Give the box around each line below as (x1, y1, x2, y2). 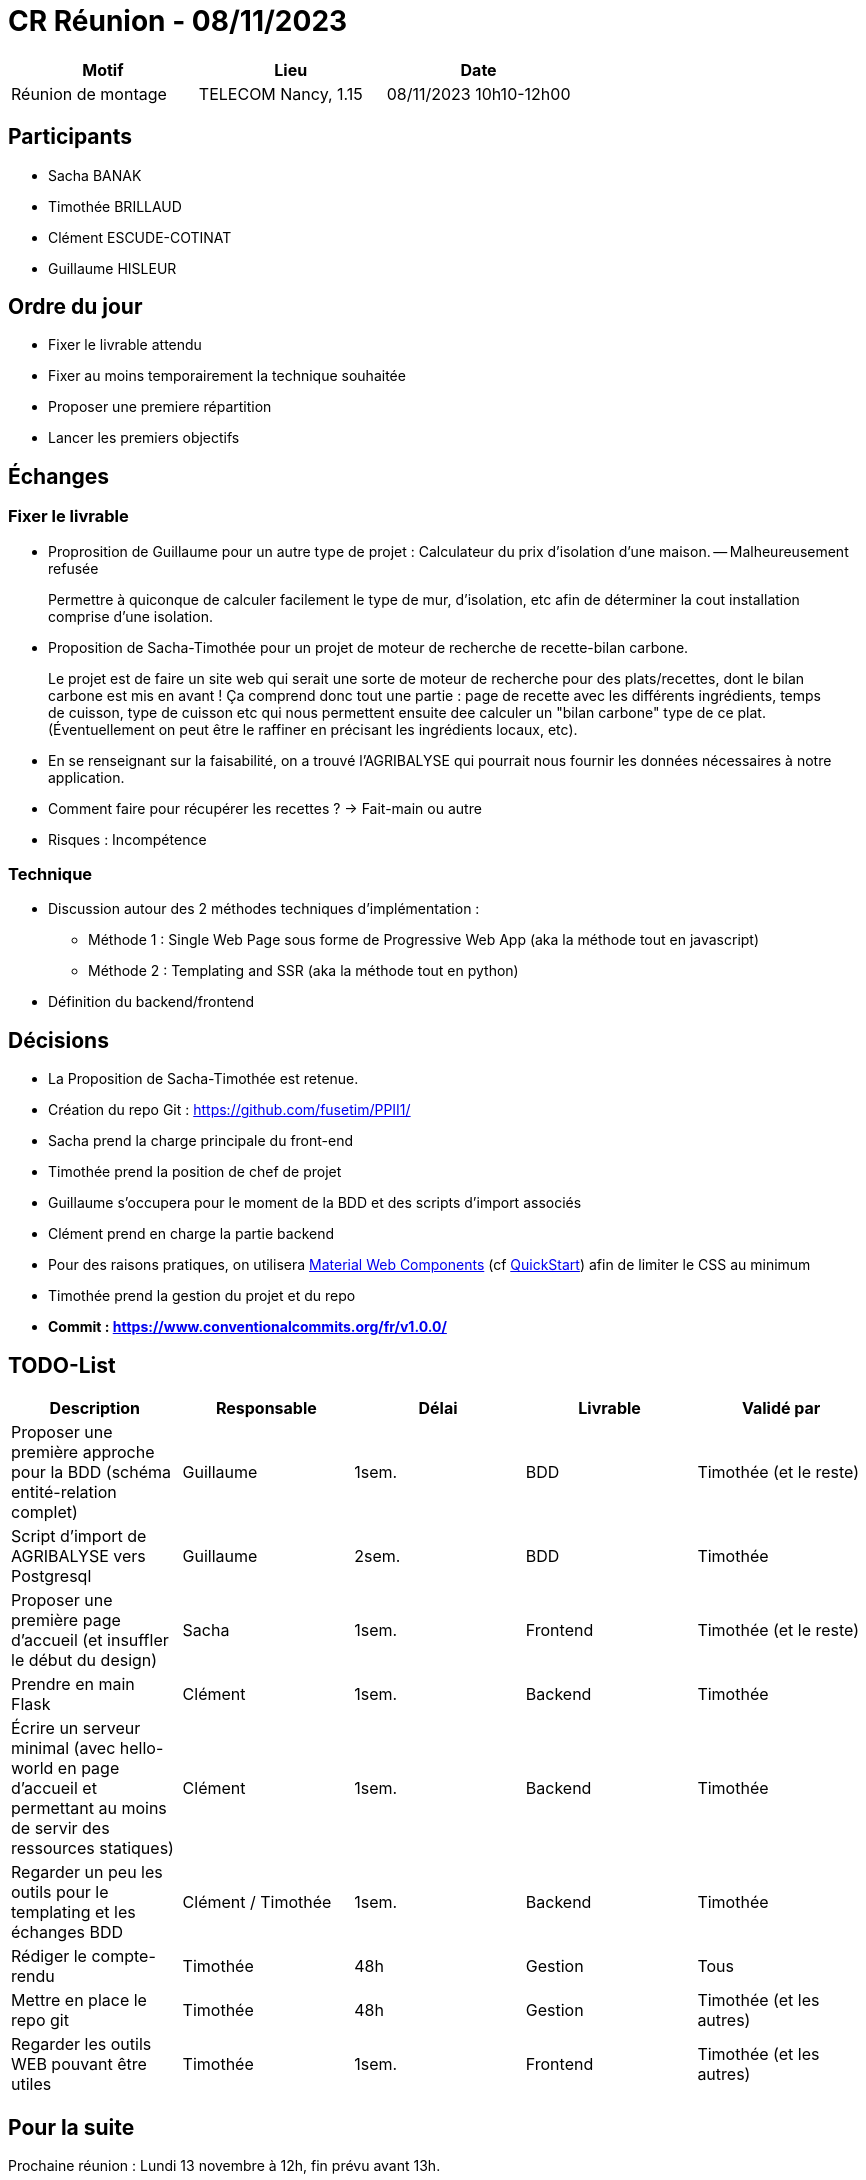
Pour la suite (8, 2114, 135, 2140)
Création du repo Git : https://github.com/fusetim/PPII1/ (48, 1101, 411, 1119)
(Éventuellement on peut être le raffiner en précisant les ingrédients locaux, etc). (48, 720, 578, 738)
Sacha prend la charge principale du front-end (48, 1132, 354, 1150)
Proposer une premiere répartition (48, 398, 272, 416)
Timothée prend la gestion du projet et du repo (48, 1287, 356, 1305)
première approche (11, 1442, 155, 1463)
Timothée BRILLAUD (48, 197, 182, 215)
